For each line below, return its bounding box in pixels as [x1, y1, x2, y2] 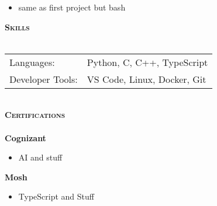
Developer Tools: [9, 72, 78, 86]
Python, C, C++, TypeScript [87, 55, 208, 69]
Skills [5, 20, 30, 33]
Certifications [5, 109, 66, 121]
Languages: [9, 55, 55, 69]
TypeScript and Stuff [18, 190, 94, 202]
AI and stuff [18, 151, 63, 163]
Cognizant [5, 131, 46, 144]
